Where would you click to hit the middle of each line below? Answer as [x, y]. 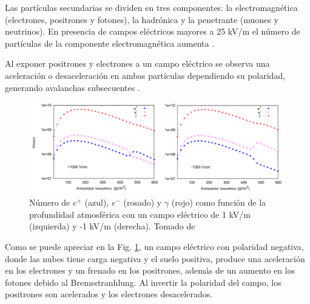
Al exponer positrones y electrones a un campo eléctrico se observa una [137, 63]
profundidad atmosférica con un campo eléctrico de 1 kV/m [140, 214]
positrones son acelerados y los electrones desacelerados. [109, 294]
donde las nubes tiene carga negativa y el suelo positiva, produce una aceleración [155, 258]
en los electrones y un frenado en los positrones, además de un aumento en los [150, 270]
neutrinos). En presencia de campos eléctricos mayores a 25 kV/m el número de [153, 31]
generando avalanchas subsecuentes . [72, 87]
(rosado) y [143, 202]
